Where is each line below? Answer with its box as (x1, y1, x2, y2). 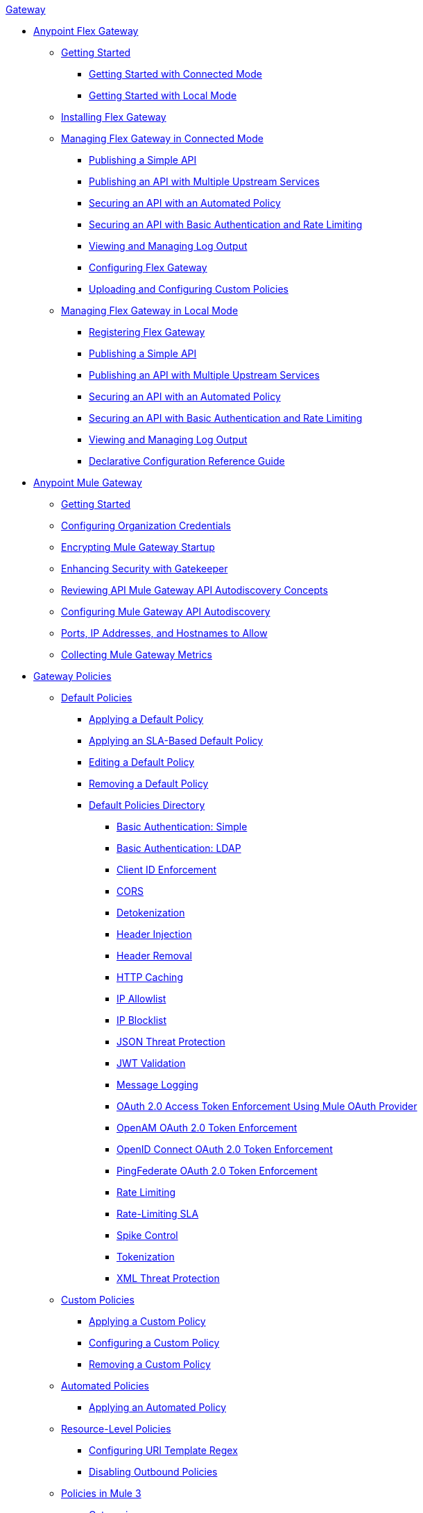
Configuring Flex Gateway (89, 262, 207, 273)
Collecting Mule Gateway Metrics (61, 649, 212, 660)
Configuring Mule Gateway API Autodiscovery (61, 606, 270, 617)
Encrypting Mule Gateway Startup (61, 541, 215, 553)
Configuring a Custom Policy (89, 1337, 220, 1349)
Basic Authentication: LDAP (116, 842, 241, 854)
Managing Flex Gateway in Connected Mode (61, 133, 264, 144)
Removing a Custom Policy (89, 1358, 211, 1370)
